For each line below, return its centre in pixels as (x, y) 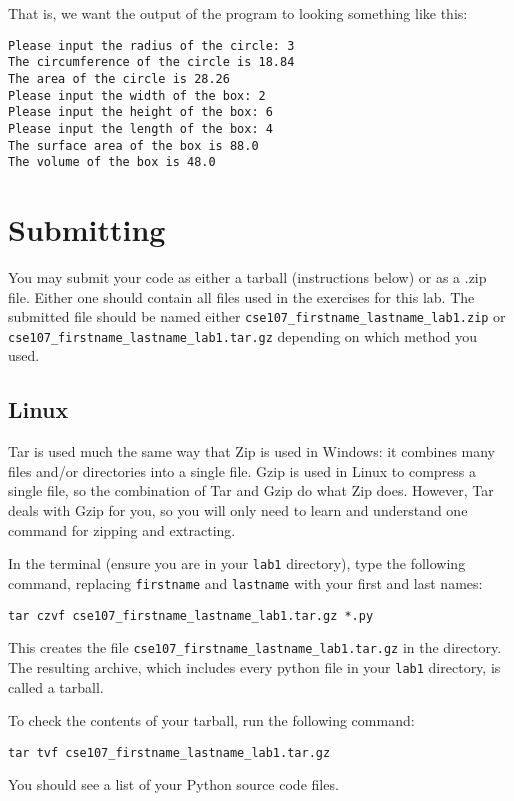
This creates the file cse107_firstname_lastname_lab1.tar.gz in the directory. (255, 647)
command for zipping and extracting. (122, 529)
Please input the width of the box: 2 (137, 95)
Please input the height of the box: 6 (140, 112)
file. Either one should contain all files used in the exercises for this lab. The (241, 296)
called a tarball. (56, 686)
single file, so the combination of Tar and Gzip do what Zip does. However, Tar (251, 490)
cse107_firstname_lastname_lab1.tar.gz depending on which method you (243, 335)
